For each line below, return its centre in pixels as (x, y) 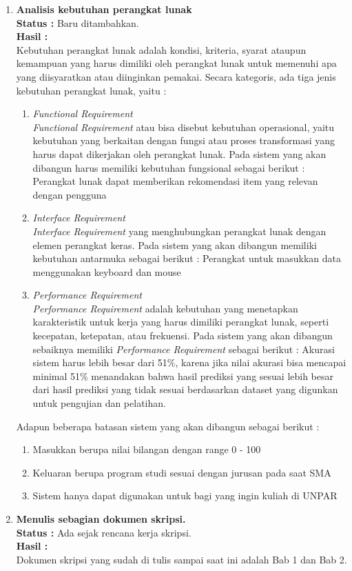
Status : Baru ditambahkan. (77, 22)
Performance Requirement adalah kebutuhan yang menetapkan (165, 308)
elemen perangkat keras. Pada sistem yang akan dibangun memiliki (175, 244)
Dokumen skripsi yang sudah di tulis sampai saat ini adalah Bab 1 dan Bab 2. (182, 559)
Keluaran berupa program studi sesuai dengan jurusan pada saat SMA (182, 472)
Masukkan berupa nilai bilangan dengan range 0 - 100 (147, 449)
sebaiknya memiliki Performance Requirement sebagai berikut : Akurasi (184, 349)
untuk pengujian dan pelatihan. (99, 403)
